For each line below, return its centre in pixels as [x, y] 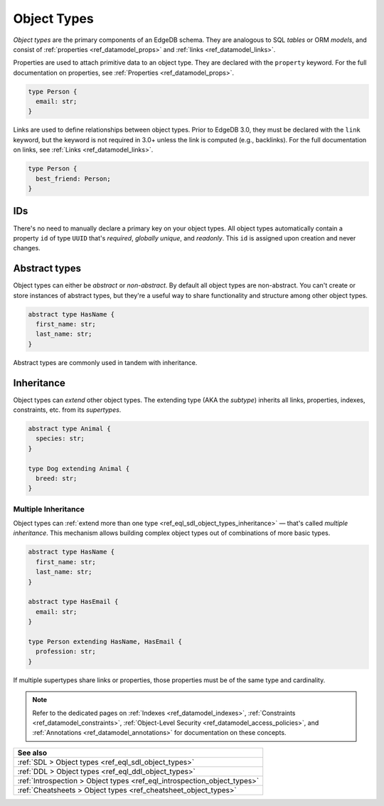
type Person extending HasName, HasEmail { [105, 641]
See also [32, 753]
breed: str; [57, 478]
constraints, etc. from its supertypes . [67, 410]
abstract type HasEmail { [73, 602]
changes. [27, 248]
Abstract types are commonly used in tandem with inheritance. [105, 362]
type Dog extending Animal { [79, 468]
